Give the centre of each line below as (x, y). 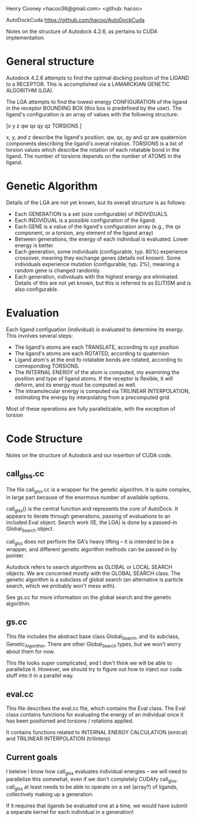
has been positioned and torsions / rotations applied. (70, 721)
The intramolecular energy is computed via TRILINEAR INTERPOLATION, (102, 391)
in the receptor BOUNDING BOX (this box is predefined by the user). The (94, 108)
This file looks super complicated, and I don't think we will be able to (89, 663)
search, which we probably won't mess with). (61, 586)
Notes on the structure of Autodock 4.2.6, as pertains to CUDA (82, 31)
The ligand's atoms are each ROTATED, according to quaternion (92, 353)
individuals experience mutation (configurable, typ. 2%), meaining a (97, 264)
